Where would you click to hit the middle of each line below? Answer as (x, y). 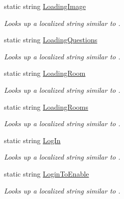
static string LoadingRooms (46, 106)
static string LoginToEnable (47, 173)
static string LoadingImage (45, 6)
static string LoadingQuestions (51, 40)
